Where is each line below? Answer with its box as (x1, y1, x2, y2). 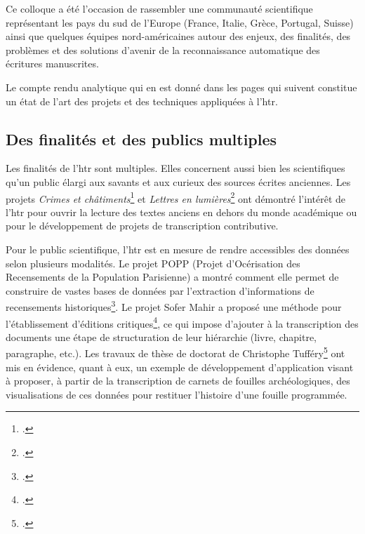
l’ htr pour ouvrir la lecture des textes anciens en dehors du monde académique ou (6, 204, 357, 219)
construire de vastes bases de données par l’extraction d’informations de (6, 283, 314, 298)
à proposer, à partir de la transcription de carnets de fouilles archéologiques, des (6, 373, 350, 388)
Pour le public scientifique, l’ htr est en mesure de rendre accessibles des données (6, 241, 350, 256)
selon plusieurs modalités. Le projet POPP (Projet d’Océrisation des (6, 255, 300, 270)
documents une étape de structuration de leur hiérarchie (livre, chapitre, (6, 329, 317, 344)
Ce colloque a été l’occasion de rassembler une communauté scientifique (6, 1, 313, 15)
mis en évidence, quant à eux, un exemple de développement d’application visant (6, 359, 354, 374)
